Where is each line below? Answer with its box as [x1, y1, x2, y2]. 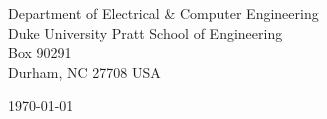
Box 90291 [8, 42, 72, 63]
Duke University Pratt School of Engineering [8, 22, 283, 43]
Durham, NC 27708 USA [8, 61, 161, 82]
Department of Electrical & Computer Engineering [8, 3, 319, 23]
